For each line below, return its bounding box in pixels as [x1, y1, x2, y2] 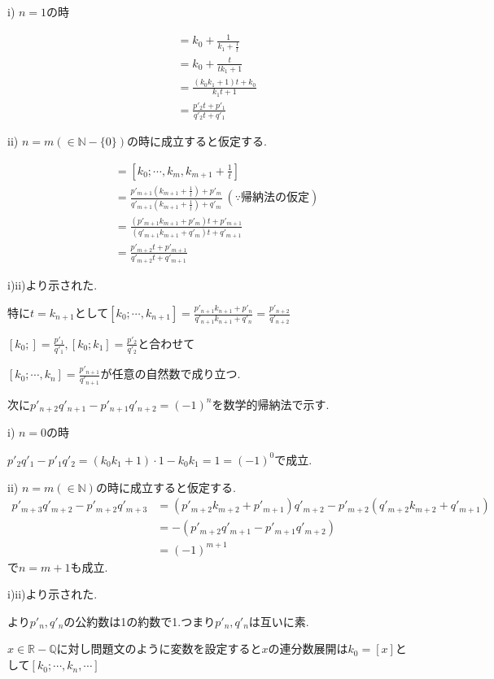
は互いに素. [248, 612, 309, 629]
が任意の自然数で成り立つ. [100, 365, 241, 382]
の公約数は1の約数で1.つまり [63, 612, 216, 629]
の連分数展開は [268, 640, 348, 657]
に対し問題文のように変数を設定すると [56, 640, 262, 657]
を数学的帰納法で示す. [212, 395, 330, 412]
